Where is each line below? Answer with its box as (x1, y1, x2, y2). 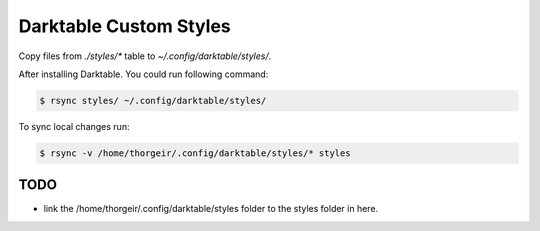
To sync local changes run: (18, 120, 130, 132)
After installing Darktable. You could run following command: (18, 68, 269, 80)
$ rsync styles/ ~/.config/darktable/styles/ (39, 95, 267, 106)
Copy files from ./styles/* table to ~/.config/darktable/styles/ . (18, 50, 272, 62)
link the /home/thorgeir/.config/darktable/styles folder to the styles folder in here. (43, 203, 379, 215)
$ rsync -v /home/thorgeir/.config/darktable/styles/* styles (39, 147, 351, 159)
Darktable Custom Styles (18, 15, 231, 37)
